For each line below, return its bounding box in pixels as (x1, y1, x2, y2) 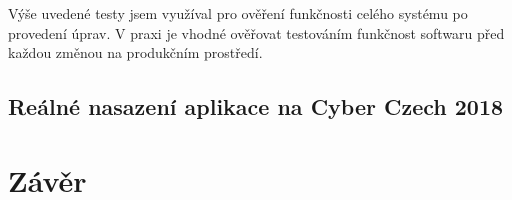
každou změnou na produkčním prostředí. (8, 42, 263, 63)
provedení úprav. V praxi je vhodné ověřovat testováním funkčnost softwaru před (8, 22, 505, 43)
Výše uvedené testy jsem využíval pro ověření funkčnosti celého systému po (8, 3, 468, 23)
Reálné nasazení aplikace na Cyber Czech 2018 (8, 91, 504, 122)
